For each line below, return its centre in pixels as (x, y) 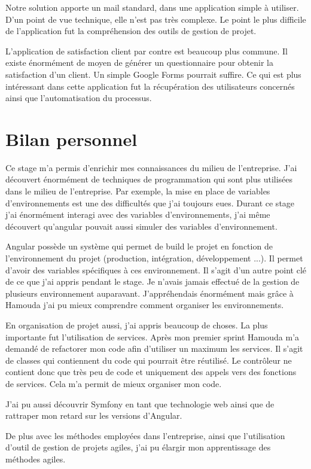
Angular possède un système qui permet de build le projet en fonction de (139, 246)
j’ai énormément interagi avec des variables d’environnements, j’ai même (138, 214)
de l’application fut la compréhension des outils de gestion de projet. (131, 31)
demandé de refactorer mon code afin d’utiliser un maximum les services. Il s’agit (154, 348)
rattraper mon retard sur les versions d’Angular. (94, 415)
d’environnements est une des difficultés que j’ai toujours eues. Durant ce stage (150, 202)
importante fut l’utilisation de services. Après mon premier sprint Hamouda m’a (153, 336)
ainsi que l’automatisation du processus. (79, 98)
